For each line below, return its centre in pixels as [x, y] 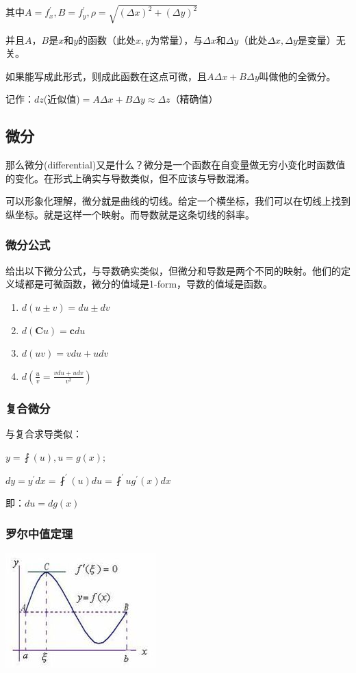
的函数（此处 [107, 39]
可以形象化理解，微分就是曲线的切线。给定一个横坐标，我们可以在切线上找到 [178, 201]
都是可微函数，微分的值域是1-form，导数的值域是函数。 [149, 284]
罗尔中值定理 [39, 533]
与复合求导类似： [44, 433]
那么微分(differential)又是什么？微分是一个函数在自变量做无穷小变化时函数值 [176, 165]
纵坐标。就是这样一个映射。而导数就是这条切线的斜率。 [130, 214]
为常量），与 [177, 39]
